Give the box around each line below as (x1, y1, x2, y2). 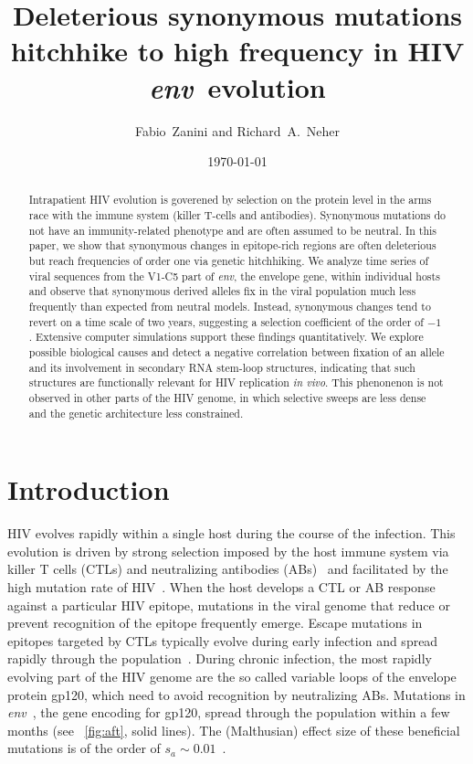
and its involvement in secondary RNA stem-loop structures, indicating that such (28, 359, 415, 375)
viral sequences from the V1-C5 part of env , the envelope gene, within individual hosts (28, 268, 440, 283)
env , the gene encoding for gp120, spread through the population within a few (7, 703, 450, 722)
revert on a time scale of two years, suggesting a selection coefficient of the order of (28, 313, 424, 329)
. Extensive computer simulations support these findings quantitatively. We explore (28, 329, 424, 345)
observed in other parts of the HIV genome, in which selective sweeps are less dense (28, 390, 426, 406)
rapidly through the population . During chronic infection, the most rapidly (7, 649, 432, 668)
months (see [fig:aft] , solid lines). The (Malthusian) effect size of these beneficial (7, 720, 460, 739)
